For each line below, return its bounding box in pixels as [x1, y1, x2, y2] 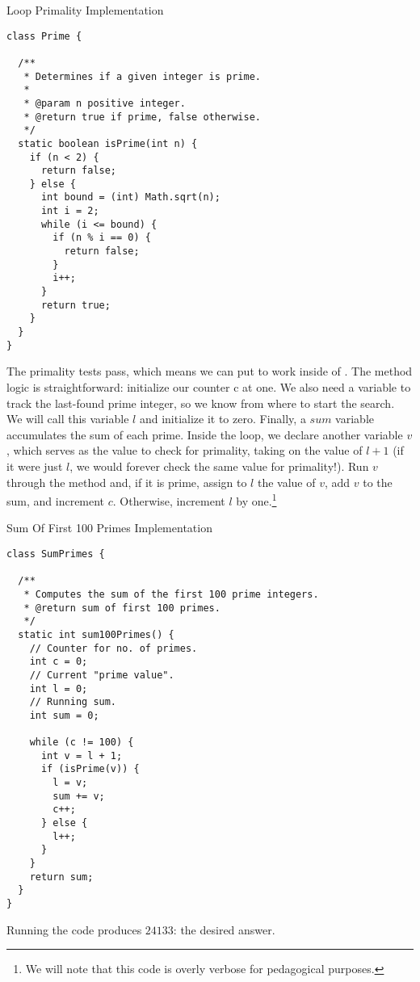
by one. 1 [236, 490, 277, 509]
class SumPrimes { [6, 548, 105, 560]
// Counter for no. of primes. [29, 642, 198, 654]
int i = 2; [40, 205, 99, 217]
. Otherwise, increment [112, 492, 225, 509]
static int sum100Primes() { [18, 628, 174, 640]
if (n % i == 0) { [52, 232, 151, 244]
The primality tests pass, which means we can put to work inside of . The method [6, 363, 413, 380]
